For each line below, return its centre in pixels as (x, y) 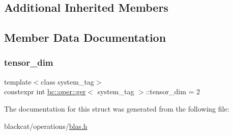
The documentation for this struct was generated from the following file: (117, 108)
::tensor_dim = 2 (173, 91)
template (18, 81)
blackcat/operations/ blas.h (46, 126)
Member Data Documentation (85, 37)
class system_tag (67, 81)
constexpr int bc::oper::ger (45, 91)
